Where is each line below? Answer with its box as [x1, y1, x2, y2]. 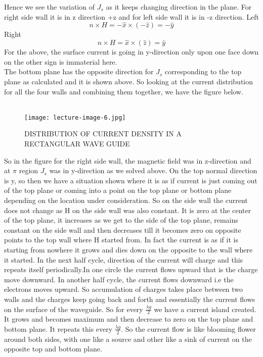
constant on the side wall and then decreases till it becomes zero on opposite [4, 224, 241, 235]
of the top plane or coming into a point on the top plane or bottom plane [4, 185, 232, 195]
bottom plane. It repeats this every [4, 323, 113, 334]
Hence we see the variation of [4, 2, 95, 12]
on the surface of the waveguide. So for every [4, 303, 143, 314]
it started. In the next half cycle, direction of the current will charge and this [4, 254, 243, 265]
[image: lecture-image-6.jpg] [24, 114, 126, 121]
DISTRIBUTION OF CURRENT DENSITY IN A [24, 128, 182, 139]
